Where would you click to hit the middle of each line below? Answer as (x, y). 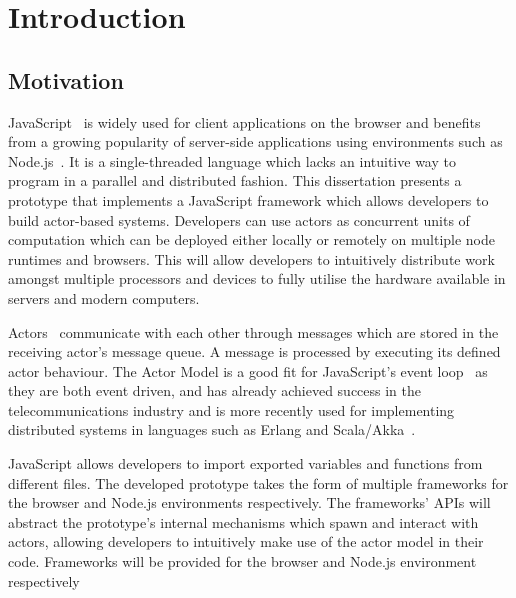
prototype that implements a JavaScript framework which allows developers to (248, 199)
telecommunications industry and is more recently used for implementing (231, 409)
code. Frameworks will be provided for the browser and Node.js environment (242, 561)
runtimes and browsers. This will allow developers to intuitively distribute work (251, 258)
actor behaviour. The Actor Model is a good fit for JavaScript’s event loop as (248, 370)
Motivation (66, 79)
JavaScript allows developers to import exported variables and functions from (245, 463)
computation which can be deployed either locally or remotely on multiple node (252, 239)
